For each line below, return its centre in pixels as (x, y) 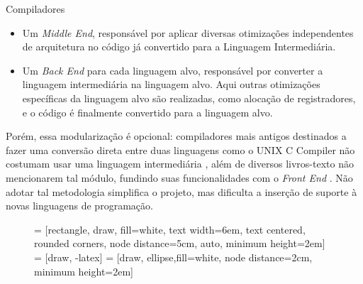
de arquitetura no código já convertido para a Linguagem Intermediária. (179, 47)
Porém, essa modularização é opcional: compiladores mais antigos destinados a (176, 136)
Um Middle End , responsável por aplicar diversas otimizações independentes (188, 32)
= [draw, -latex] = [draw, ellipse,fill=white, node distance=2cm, (173, 257)
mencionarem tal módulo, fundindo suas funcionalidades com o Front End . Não (179, 177)
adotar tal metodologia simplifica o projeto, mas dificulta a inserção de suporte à (181, 191)
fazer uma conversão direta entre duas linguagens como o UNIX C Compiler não (180, 149)
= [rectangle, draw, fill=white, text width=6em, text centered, (170, 229)
